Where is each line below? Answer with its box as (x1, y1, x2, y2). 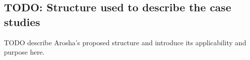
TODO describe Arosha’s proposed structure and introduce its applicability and (4, 37, 247, 47)
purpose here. (4, 47, 45, 57)
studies (4, 14, 41, 29)
